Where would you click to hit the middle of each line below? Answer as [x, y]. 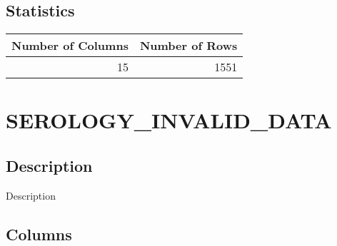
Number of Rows [188, 46]
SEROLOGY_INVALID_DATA [169, 120]
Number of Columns [70, 46]
